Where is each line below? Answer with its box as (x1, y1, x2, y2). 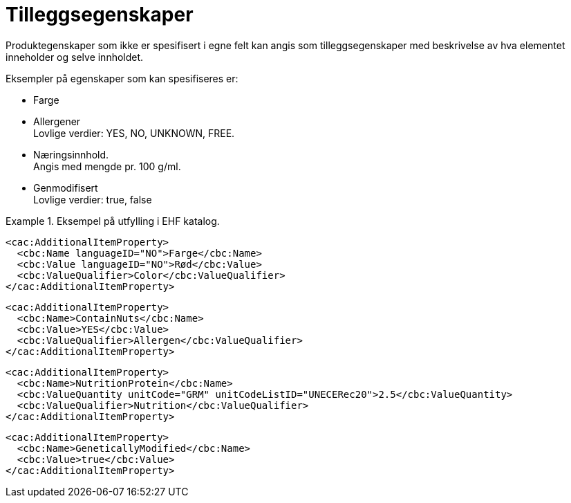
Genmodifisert (33, 181, 98, 194)
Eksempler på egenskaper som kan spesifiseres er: (6, 72, 238, 84)
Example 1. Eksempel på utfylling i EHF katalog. (6, 214, 220, 227)
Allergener (33, 115, 81, 127)
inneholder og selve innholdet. (6, 51, 144, 63)
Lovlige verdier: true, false (33, 193, 152, 205)
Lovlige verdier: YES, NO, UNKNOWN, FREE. (33, 127, 235, 139)
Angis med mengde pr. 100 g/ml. (33, 160, 181, 172)
